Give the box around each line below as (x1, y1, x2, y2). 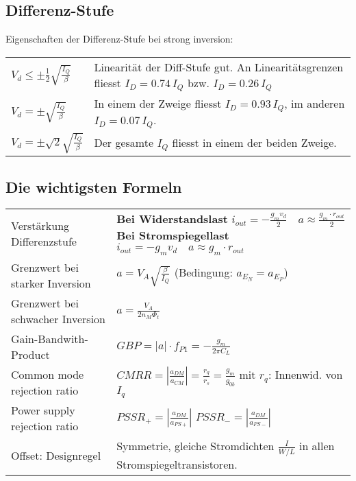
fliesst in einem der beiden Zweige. (172, 134, 337, 150)
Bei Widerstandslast (116, 211, 228, 227)
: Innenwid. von (268, 366, 343, 383)
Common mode (11, 366, 84, 383)
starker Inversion (11, 275, 91, 292)
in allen (298, 438, 335, 454)
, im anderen (284, 95, 345, 111)
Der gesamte (94, 134, 154, 150)
